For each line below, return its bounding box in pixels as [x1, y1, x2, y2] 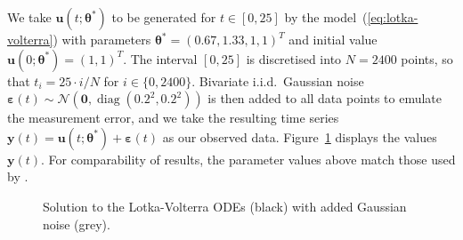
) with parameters [53, 30, 151, 48]
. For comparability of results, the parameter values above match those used [41, 149, 456, 168]
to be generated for [111, 8, 216, 26]
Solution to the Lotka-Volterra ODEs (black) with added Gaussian [43, 196, 407, 215]
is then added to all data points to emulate [207, 89, 442, 108]
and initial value [288, 30, 378, 48]
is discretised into [246, 49, 342, 68]
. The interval [123, 49, 198, 68]
